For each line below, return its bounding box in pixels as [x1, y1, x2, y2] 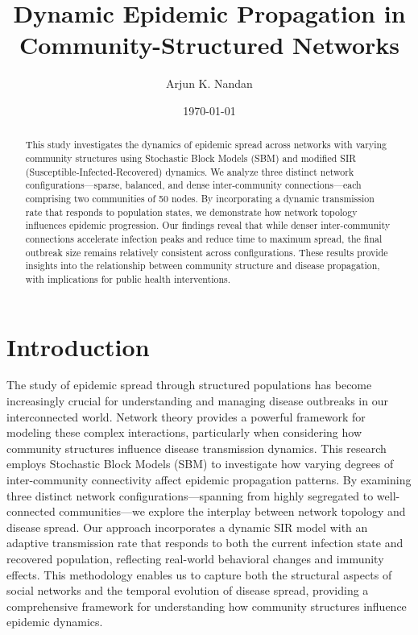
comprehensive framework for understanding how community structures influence [6, 597, 407, 614]
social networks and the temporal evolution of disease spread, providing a [6, 582, 369, 599]
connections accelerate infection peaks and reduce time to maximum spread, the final [25, 231, 383, 245]
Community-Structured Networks [19, 28, 400, 61]
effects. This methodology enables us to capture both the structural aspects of [6, 566, 392, 583]
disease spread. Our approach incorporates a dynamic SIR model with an [6, 518, 368, 535]
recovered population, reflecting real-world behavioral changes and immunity [6, 550, 384, 567]
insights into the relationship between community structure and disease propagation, [25, 259, 380, 272]
